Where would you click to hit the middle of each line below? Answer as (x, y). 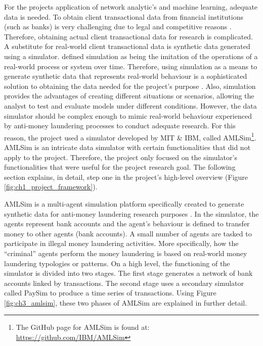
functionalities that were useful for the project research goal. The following (120, 167)
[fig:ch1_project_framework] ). (51, 187)
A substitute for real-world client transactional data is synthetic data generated (127, 46)
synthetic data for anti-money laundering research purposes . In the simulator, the (131, 213)
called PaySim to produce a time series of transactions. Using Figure (110, 293)
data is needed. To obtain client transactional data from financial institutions (124, 16)
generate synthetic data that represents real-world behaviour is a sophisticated (126, 76)
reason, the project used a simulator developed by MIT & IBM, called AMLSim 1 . (130, 136)
